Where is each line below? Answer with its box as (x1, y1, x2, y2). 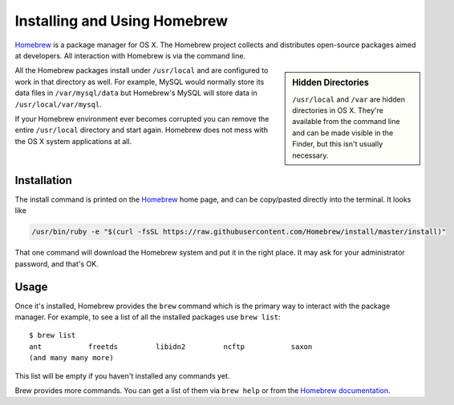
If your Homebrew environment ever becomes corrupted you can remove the (14, 114, 270, 123)
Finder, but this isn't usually (292, 139, 383, 149)
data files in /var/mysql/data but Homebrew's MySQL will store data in (14, 88, 258, 98)
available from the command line (292, 117, 400, 126)
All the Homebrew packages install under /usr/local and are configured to (14, 66, 269, 75)
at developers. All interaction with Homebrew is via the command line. (14, 50, 246, 60)
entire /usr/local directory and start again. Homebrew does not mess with (14, 125, 269, 135)
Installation (14, 173, 72, 187)
